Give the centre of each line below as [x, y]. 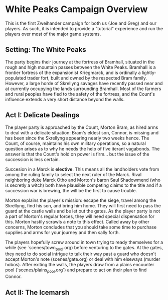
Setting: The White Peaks [46, 50]
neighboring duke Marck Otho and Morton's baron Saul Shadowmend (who [83, 180]
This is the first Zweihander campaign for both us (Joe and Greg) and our [81, 23]
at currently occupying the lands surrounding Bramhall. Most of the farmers [83, 89]
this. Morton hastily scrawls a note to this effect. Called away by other [77, 221]
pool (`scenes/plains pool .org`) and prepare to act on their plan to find [76, 271]
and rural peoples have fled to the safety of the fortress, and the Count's [80, 94]
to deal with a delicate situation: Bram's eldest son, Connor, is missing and [82, 132]
